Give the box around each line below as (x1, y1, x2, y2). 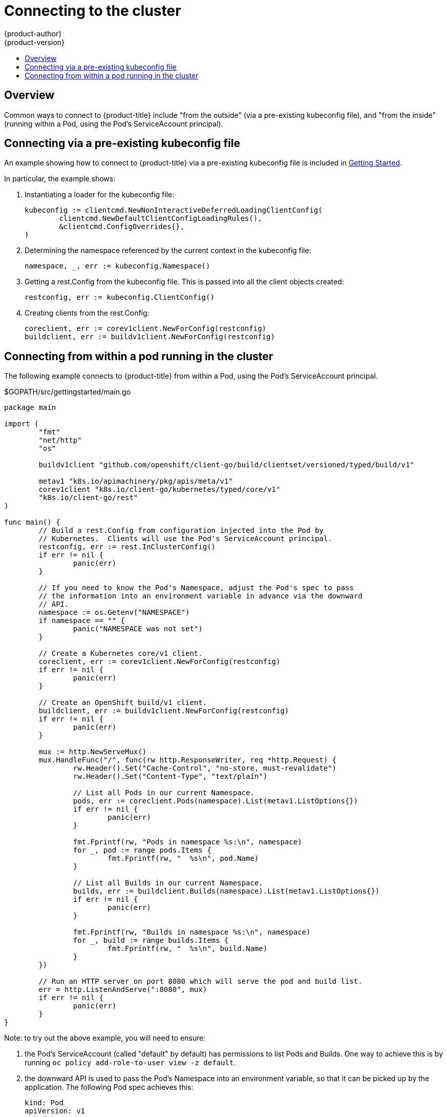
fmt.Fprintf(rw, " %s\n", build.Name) (108, 944, 268, 953)
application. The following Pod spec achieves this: (25, 1083, 194, 1092)
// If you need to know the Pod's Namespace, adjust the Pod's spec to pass (38, 584, 354, 592)
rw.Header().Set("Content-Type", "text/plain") (73, 772, 268, 781)
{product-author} (4, 29, 62, 38)
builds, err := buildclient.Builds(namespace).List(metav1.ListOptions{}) (73, 887, 380, 896)
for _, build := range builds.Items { (73, 936, 229, 945)
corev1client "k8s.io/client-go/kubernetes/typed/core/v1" (38, 485, 281, 494)
